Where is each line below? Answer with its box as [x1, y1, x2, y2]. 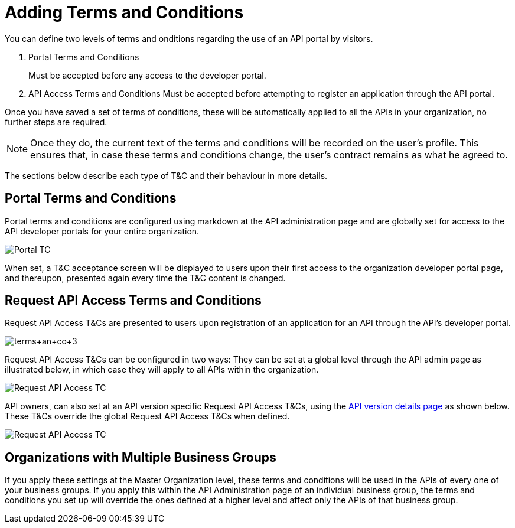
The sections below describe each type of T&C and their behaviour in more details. [5, 170, 328, 181]
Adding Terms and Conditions [5, 2, 244, 22]
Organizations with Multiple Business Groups [5, 449, 276, 465]
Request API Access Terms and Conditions [5, 293, 262, 308]
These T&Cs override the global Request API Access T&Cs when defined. [5, 411, 290, 422]
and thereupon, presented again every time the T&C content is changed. [5, 272, 286, 283]
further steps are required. [5, 116, 107, 127]
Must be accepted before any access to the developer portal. [28, 70, 266, 80]
